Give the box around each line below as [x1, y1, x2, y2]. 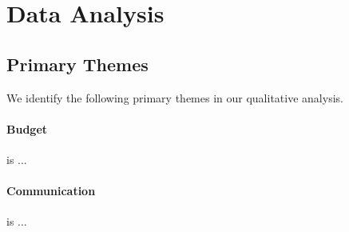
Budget [6, 120, 48, 137]
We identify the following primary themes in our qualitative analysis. [6, 89, 343, 106]
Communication [6, 182, 96, 199]
